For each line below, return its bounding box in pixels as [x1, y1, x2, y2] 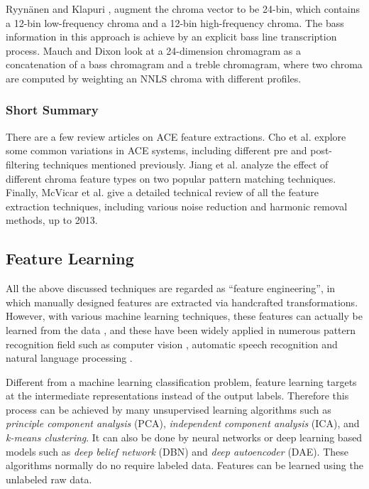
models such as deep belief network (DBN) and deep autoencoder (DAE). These [6, 444, 349, 458]
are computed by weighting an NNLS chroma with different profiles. [6, 70, 302, 85]
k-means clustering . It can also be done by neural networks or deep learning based [6, 430, 363, 445]
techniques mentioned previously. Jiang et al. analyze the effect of [43, 156, 329, 171]
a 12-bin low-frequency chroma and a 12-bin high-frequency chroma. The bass [6, 15, 344, 30]
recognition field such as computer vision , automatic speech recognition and [6, 336, 338, 351]
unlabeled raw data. [6, 471, 92, 486]
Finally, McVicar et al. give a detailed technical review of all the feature [6, 185, 319, 200]
